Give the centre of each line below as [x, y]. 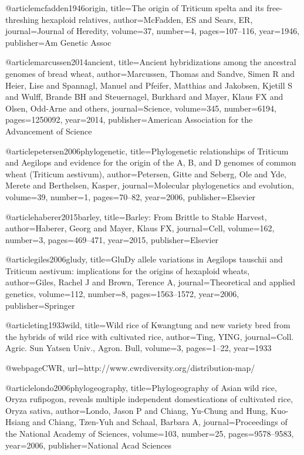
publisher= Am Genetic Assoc [58, 42]
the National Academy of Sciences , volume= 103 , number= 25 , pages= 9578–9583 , [150, 433]
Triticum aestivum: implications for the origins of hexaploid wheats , [128, 270]
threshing [22, 19]
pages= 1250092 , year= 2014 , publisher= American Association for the [129, 119]
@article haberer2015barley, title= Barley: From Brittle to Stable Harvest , [136, 216]
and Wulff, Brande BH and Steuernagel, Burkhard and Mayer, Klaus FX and [144, 97]
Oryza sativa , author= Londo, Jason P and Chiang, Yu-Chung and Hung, [137, 410]
